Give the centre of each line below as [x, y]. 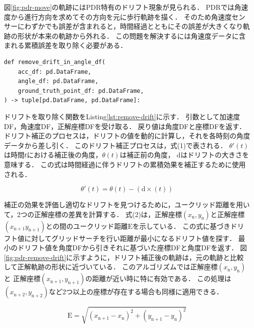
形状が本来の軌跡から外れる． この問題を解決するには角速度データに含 [131, 35]
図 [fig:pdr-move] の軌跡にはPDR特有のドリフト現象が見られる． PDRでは [119, 7]
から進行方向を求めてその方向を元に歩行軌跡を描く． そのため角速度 [121, 16]
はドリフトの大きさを [215, 155]
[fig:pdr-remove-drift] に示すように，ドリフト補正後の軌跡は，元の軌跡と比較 [124, 257]
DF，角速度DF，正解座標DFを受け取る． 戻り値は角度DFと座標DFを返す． [125, 126]
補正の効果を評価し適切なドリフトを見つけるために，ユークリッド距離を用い [127, 205]
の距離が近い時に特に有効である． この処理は [158, 278]
